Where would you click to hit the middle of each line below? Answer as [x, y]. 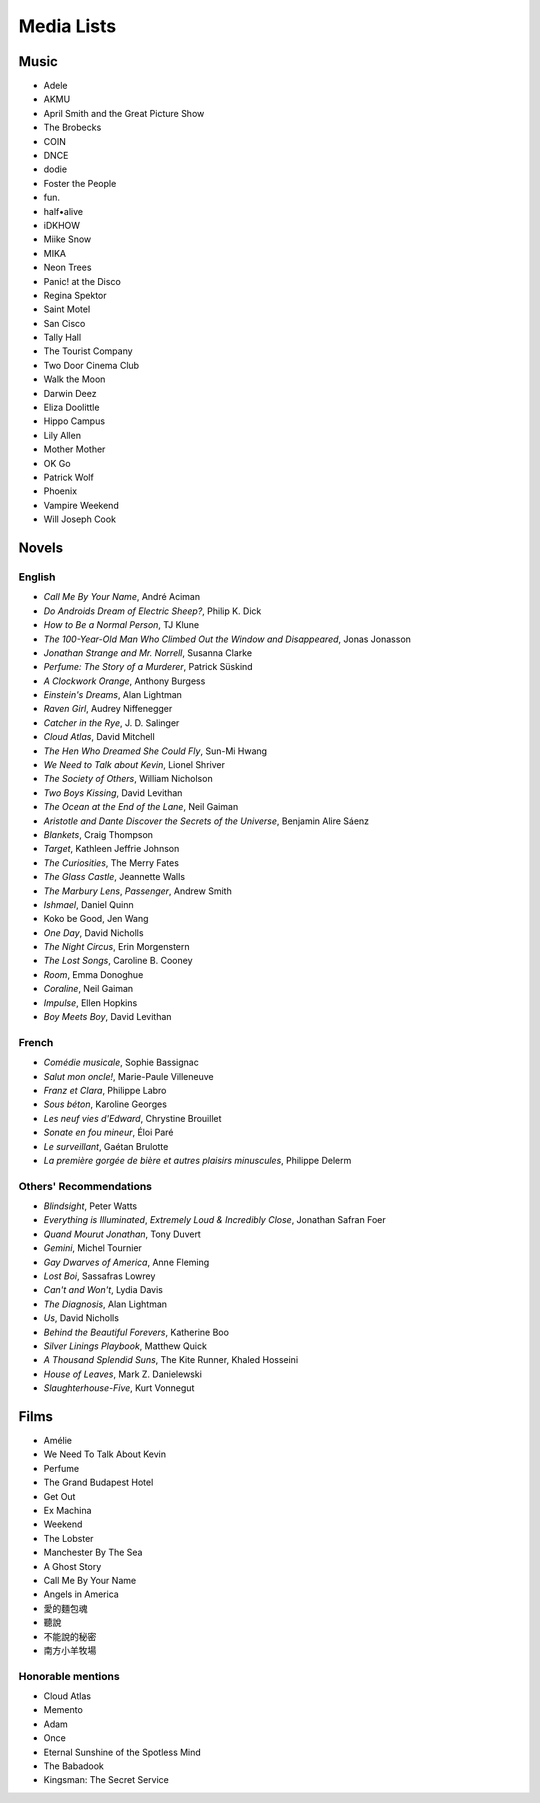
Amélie [58, 1441]
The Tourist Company [88, 351]
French [36, 1042]
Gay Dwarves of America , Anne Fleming [126, 1262]
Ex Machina [67, 1510]
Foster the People [80, 183]
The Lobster [68, 1538]
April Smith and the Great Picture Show [124, 113]
